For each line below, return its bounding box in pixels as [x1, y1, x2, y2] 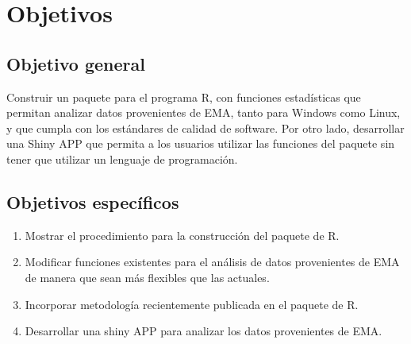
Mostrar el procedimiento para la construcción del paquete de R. [25, 226, 340, 243]
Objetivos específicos [6, 189, 179, 214]
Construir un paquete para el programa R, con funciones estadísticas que [6, 88, 361, 105]
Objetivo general [6, 51, 145, 75]
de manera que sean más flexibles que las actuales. [25, 269, 270, 285]
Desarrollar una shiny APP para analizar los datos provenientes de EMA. [25, 323, 382, 339]
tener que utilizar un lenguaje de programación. [6, 150, 238, 167]
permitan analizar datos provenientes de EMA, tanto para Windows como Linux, [6, 104, 401, 121]
